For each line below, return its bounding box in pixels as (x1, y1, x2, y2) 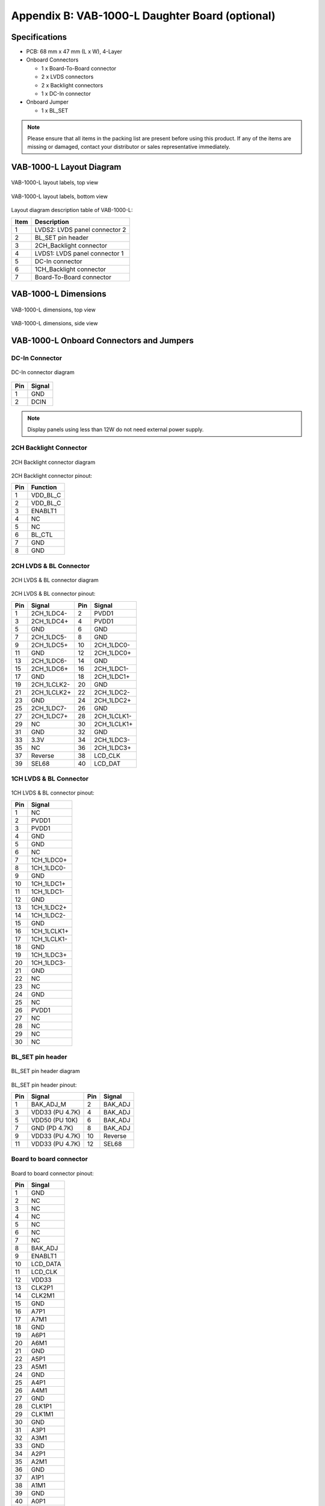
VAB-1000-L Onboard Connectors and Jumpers (11, 335, 194, 346)
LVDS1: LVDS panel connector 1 (34, 249, 124, 257)
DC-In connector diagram (11, 368, 75, 376)
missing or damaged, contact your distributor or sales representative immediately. (27, 143, 231, 150)
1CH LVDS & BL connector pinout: (11, 789, 94, 796)
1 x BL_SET (41, 107, 69, 114)
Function (31, 483, 57, 492)
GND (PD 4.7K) (31, 1124, 73, 1133)
